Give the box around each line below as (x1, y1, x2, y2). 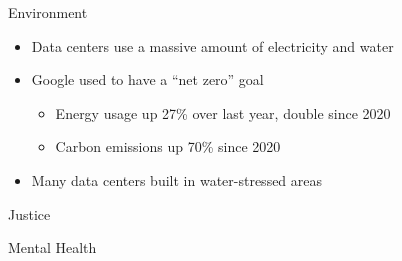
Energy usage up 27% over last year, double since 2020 (55, 102, 391, 123)
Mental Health (8, 237, 97, 258)
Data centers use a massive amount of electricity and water (31, 35, 394, 56)
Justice (8, 203, 51, 224)
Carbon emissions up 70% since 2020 (55, 136, 281, 157)
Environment (8, 2, 88, 22)
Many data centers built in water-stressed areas (31, 169, 323, 190)
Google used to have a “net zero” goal (31, 69, 264, 90)
